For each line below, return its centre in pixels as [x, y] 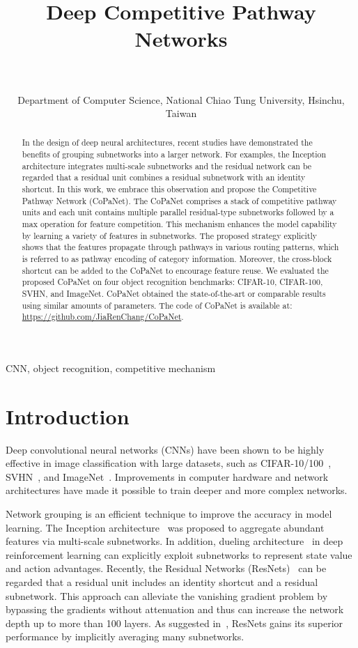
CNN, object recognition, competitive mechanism [111, 368]
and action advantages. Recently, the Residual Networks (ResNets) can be [166, 568]
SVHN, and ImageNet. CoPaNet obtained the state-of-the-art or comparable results [174, 294]
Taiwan [181, 113]
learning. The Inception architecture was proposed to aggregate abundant [165, 527]
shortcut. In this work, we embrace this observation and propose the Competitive [169, 189]
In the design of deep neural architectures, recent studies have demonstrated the [167, 142]
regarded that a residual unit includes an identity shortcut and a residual [162, 582]
